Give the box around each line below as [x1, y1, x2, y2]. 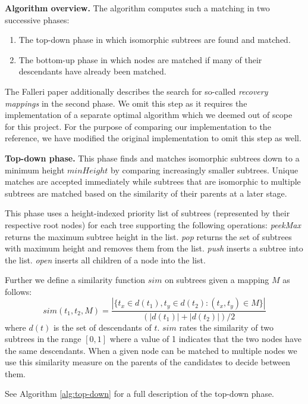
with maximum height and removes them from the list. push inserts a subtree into [5, 242, 303, 254]
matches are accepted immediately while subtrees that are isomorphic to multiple [5, 175, 301, 188]
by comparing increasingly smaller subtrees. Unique [111, 163, 298, 176]
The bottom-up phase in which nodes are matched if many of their [18, 53, 262, 66]
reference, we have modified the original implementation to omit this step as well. [5, 132, 301, 144]
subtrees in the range [5, 332, 81, 345]
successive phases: [5, 13, 70, 26]
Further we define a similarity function [5, 274, 146, 286]
